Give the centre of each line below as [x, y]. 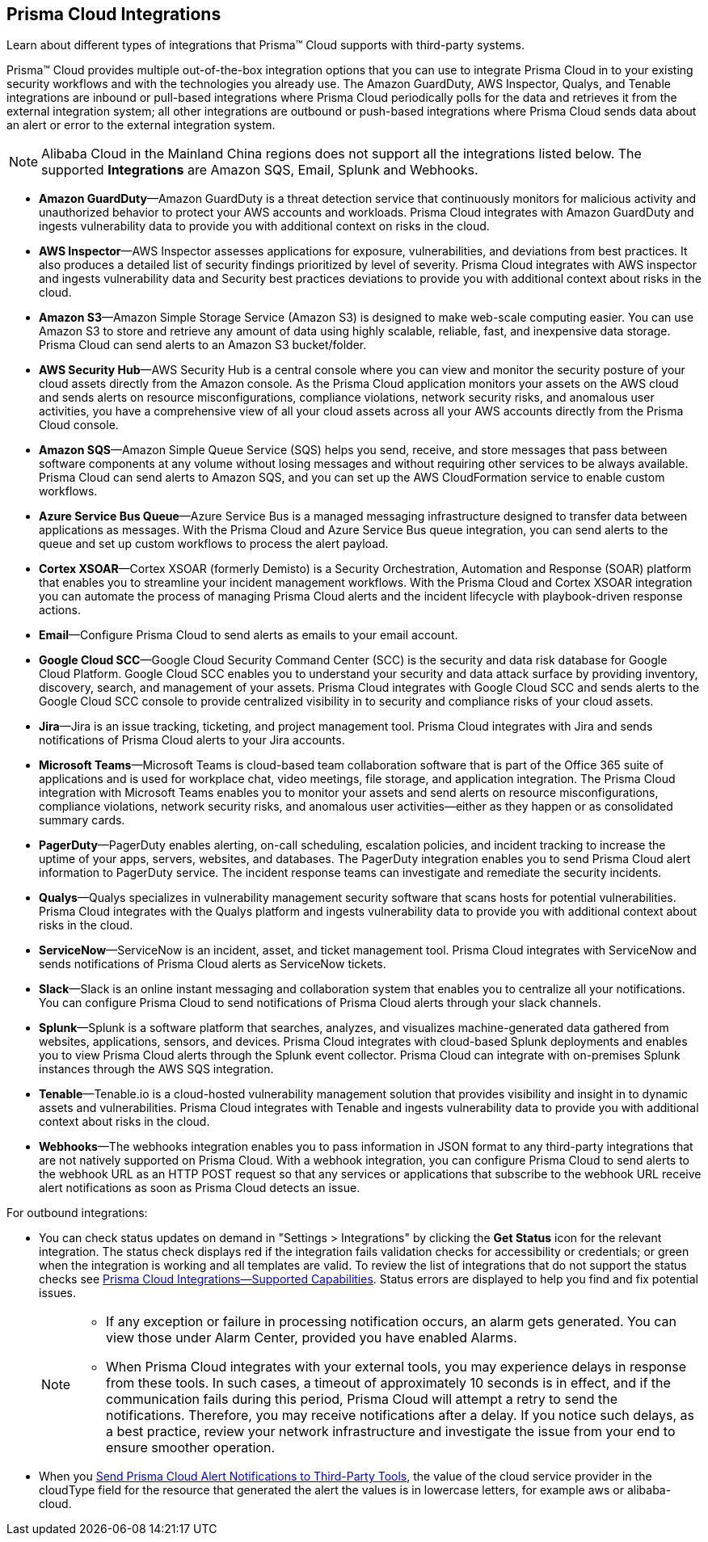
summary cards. [82, 820]
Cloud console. [79, 425]
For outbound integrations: [77, 1213]
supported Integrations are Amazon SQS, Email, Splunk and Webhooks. [260, 170]
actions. [60, 610]
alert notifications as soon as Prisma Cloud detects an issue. [200, 1188]
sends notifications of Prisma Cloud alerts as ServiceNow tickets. [213, 964]
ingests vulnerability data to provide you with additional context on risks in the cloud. [264, 226]
